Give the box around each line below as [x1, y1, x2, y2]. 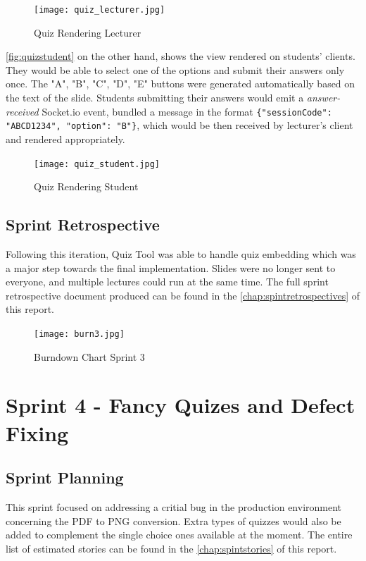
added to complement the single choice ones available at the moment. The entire [6, 527, 353, 542]
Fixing [6, 418, 69, 447]
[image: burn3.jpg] [34, 328, 125, 339]
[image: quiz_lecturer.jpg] [34, 5, 165, 15]
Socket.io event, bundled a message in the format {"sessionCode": [42, 104, 332, 118]
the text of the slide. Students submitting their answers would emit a [6, 90, 304, 105]
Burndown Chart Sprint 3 [34, 349, 145, 364]
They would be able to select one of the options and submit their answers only [6, 62, 345, 77]
